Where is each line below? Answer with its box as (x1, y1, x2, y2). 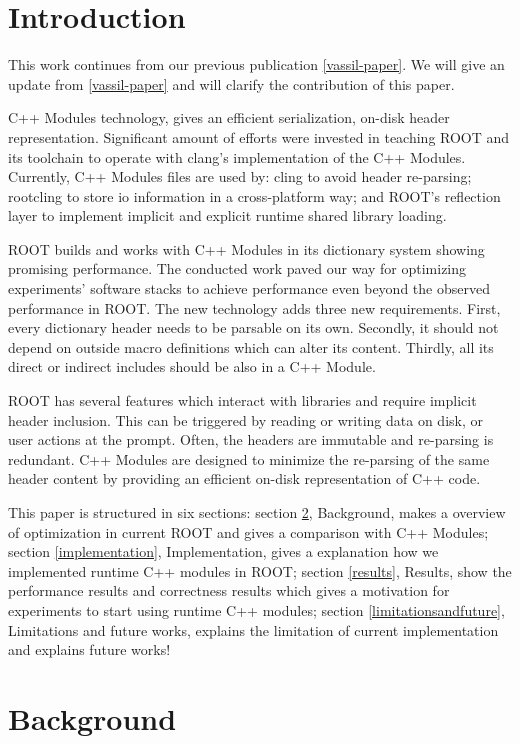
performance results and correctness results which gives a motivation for (8, 580, 450, 601)
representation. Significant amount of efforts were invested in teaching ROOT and (8, 126, 510, 147)
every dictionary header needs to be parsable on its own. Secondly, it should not (8, 317, 499, 338)
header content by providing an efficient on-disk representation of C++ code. (8, 468, 481, 489)
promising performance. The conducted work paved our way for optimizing (8, 258, 467, 279)
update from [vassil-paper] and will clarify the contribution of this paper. (8, 73, 455, 94)
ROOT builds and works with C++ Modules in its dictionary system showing (8, 238, 485, 259)
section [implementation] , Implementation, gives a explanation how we (8, 541, 439, 562)
